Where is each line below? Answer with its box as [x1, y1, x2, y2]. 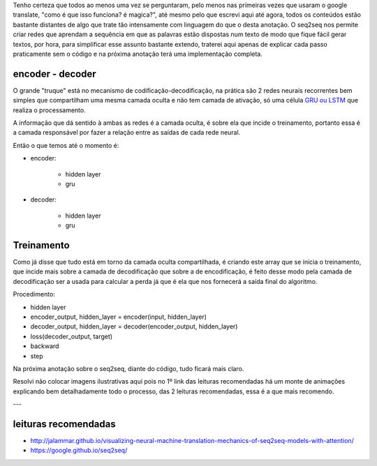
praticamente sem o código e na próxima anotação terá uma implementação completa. [13, 50, 263, 58]
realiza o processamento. [13, 105, 87, 114]
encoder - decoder [13, 68, 97, 80]
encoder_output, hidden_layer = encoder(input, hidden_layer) [30, 313, 207, 321]
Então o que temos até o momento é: [13, 141, 119, 149]
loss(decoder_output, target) [30, 332, 113, 340]
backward [30, 342, 59, 350]
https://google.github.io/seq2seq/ [30, 446, 128, 455]
